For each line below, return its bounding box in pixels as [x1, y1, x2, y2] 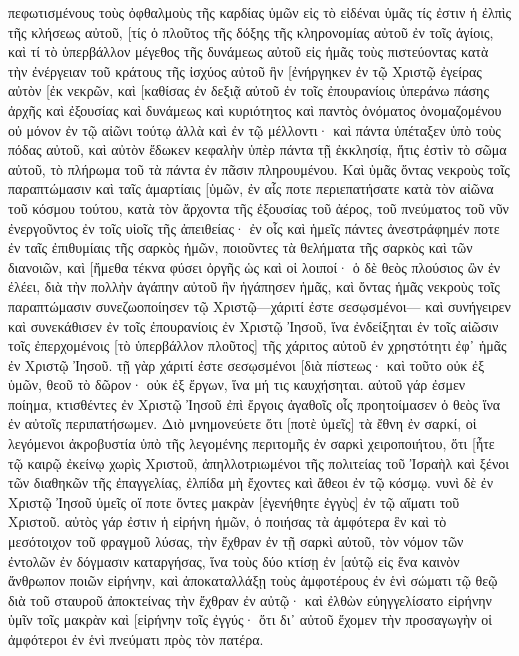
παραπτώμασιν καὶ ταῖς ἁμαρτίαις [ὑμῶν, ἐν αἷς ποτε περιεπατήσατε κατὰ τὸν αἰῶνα [8, 178, 494, 199]
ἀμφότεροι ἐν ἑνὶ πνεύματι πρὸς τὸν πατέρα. [8, 629, 264, 649]
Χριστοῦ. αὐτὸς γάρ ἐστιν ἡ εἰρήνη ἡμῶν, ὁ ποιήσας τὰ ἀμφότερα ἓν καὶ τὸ [8, 511, 447, 532]
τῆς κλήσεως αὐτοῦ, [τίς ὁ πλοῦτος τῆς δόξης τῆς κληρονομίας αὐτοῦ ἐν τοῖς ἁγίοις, [8, 21, 494, 42]
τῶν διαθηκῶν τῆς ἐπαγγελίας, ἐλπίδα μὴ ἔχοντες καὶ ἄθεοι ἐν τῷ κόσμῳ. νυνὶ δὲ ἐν [8, 472, 494, 493]
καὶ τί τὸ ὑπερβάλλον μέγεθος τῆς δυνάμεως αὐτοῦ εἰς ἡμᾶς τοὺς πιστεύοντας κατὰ [8, 41, 489, 62]
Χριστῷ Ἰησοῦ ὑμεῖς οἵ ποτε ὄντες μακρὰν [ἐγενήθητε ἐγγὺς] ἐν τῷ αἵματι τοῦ [8, 491, 460, 512]
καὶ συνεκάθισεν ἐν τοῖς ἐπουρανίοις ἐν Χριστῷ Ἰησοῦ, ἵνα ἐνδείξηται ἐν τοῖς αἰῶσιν [8, 315, 499, 336]
